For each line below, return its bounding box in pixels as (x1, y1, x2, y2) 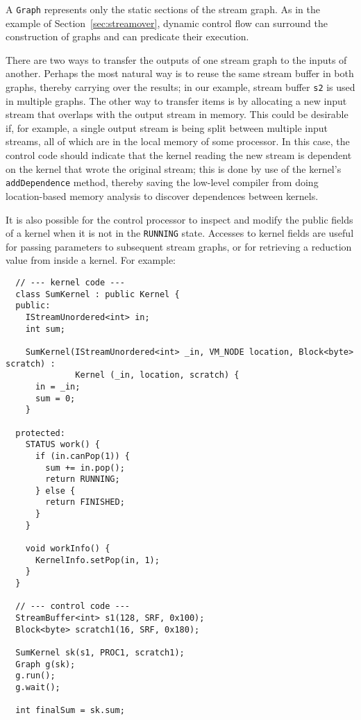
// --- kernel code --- (15, 278, 125, 287)
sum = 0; (35, 393, 76, 403)
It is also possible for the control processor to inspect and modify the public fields (6, 212, 353, 226)
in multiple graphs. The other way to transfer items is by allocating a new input (6, 93, 347, 108)
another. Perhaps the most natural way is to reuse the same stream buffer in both (6, 66, 354, 81)
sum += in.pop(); (45, 462, 125, 473)
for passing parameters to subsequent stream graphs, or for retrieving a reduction (6, 239, 352, 253)
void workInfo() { (25, 544, 110, 554)
